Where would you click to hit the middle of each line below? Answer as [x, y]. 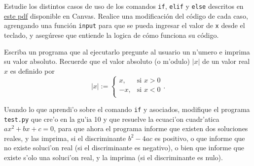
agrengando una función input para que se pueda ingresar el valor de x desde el [125, 25]
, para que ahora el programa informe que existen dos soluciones [151, 128]
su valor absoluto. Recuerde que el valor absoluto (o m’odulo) [97, 61]
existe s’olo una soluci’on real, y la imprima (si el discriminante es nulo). [113, 157]
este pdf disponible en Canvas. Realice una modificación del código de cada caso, [126, 15]
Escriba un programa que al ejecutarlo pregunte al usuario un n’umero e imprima [127, 51]
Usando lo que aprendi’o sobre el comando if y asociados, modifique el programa [127, 109]
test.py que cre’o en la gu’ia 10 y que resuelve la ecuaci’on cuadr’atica [112, 119]
